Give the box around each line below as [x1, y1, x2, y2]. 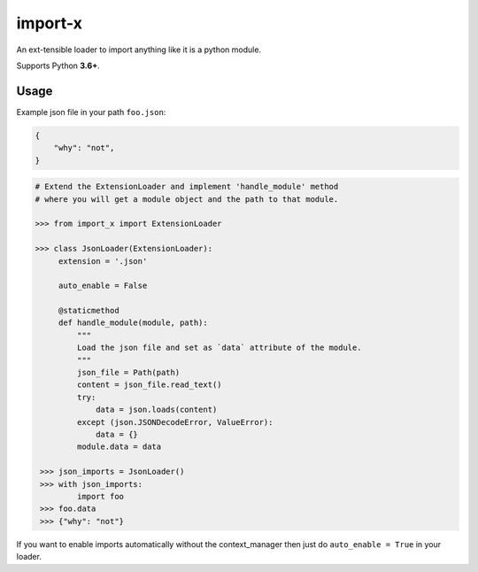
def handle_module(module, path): [58, 318, 208, 328]
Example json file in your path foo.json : [16, 106, 166, 117]
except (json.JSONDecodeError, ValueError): [76, 417, 274, 427]
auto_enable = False [58, 281, 148, 291]
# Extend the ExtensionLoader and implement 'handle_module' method [35, 182, 339, 192]
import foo [76, 491, 124, 501]
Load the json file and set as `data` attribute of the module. [76, 343, 362, 353]
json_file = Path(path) [76, 367, 181, 378]
